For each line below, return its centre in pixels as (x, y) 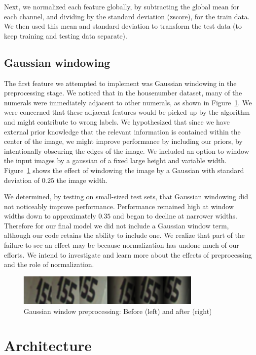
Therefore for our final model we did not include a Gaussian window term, (116, 225)
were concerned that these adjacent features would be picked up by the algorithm (127, 112)
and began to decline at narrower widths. (175, 216)
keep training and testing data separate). (66, 35)
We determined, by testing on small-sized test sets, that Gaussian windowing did (126, 197)
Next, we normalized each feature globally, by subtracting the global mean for (122, 6)
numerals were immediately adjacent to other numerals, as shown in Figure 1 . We (128, 102)
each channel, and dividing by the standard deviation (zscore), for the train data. (127, 16)
